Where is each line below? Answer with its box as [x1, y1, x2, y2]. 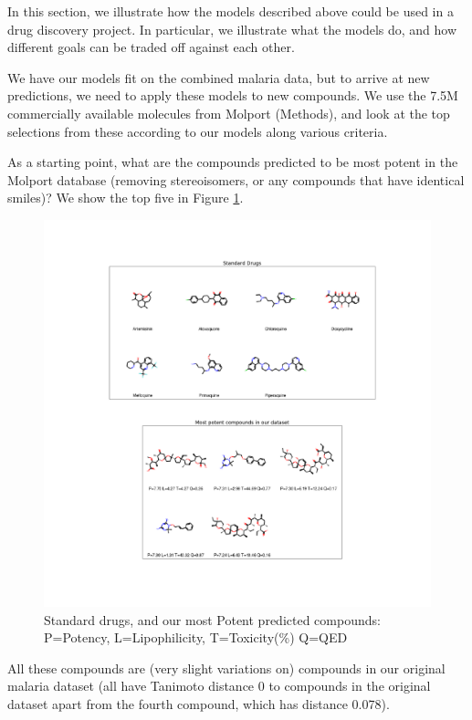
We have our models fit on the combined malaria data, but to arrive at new [7, 68, 430, 87]
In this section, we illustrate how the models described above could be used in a [7, 2, 454, 20]
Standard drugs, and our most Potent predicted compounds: [44, 610, 381, 629]
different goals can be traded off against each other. [7, 37, 295, 57]
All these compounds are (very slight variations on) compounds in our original [7, 658, 446, 677]
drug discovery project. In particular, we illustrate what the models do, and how [7, 19, 457, 38]
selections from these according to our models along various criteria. [7, 121, 388, 141]
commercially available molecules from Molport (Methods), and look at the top [7, 103, 450, 122]
